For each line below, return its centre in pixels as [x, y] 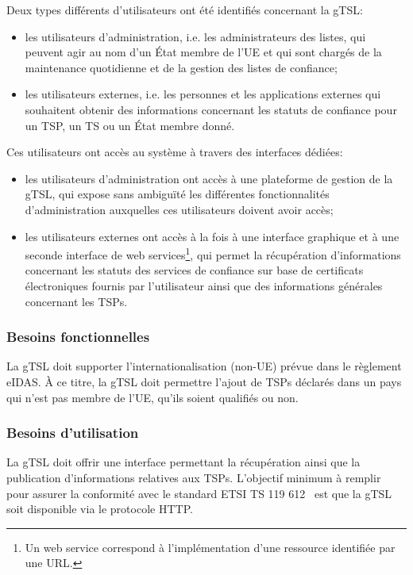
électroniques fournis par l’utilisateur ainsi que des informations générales [204, 285]
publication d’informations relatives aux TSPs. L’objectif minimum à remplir [194, 477]
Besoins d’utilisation [73, 433]
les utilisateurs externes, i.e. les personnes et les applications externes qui [203, 94]
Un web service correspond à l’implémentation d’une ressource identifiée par [210, 547]
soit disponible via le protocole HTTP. [100, 509]
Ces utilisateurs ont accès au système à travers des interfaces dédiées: [175, 152]
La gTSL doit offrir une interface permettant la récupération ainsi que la [183, 462]
